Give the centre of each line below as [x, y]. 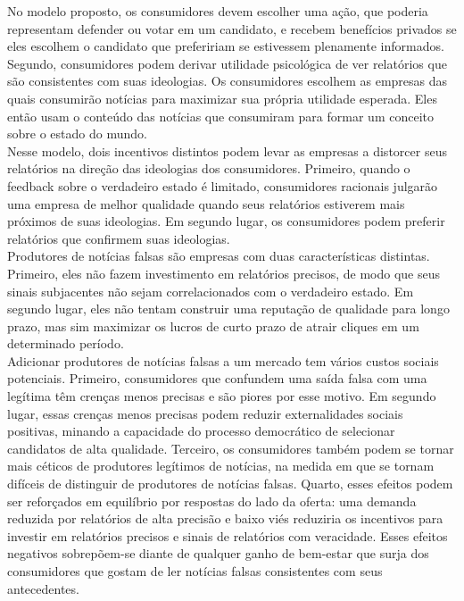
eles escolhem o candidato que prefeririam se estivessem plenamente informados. [226, 46]
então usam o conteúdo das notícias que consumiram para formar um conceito [220, 116]
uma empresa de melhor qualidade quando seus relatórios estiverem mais [206, 203]
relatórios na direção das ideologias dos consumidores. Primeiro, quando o [209, 168]
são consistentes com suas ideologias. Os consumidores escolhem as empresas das [228, 81]
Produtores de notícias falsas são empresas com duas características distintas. [219, 256]
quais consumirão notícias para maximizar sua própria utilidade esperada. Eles [222, 98]
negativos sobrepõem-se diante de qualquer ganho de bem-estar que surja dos [218, 553]
